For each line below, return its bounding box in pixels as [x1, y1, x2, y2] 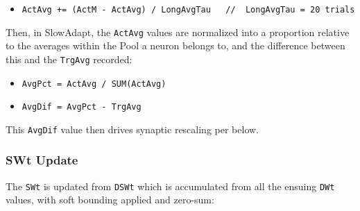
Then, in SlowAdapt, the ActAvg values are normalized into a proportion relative [6, 24, 350, 39]
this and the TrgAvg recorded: [6, 51, 132, 66]
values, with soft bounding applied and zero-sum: [6, 192, 214, 207]
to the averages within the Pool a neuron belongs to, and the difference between [6, 38, 345, 53]
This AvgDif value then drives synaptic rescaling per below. [6, 121, 259, 136]
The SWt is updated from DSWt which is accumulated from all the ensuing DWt [6, 178, 335, 193]
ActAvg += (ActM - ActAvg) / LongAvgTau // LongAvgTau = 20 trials [22, 5, 355, 15]
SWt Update [6, 151, 78, 169]
